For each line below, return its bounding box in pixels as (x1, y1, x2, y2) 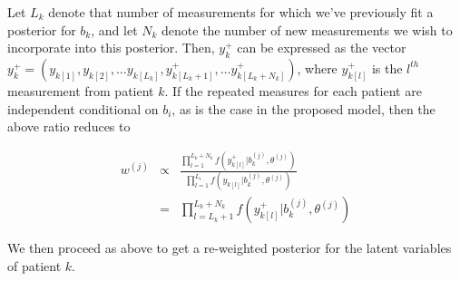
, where (297, 58, 338, 77)
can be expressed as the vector (237, 38, 406, 57)
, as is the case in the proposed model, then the (171, 99, 436, 118)
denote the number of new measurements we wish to (161, 20, 453, 39)
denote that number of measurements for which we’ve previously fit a (48, 3, 434, 21)
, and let (91, 20, 138, 39)
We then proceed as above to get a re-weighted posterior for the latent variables (7, 238, 452, 257)
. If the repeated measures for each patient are (164, 81, 422, 100)
